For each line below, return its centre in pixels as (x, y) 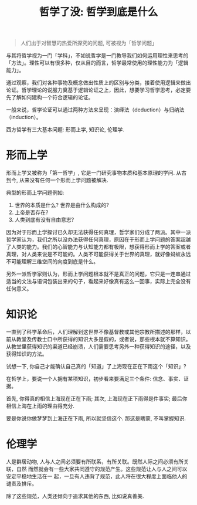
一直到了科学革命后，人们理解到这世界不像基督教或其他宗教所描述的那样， (96, 332)
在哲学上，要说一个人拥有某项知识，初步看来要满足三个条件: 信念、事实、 (95, 379)
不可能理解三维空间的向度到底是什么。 (52, 262)
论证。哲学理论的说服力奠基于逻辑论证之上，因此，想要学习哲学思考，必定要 (98, 90)
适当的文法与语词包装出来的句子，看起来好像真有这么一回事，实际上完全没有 (98, 282)
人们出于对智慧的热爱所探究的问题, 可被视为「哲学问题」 (89, 43)
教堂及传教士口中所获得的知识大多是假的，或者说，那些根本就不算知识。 (103, 339)
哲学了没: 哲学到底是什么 (98, 12)
